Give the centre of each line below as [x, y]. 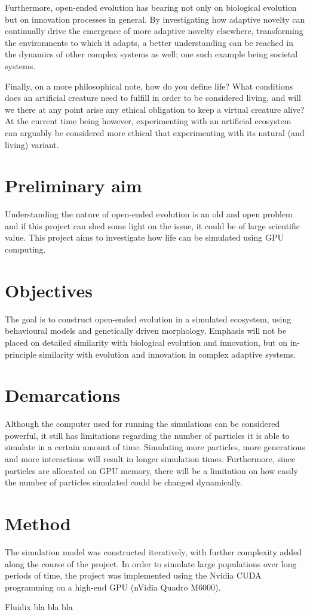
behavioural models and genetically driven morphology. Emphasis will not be [146, 330]
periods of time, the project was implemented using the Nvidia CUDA [133, 575]
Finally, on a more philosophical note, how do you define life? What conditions [149, 86]
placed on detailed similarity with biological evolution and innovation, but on [146, 342]
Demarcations [63, 395]
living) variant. [32, 144]
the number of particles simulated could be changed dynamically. [124, 482]
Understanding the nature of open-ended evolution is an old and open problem [149, 214]
